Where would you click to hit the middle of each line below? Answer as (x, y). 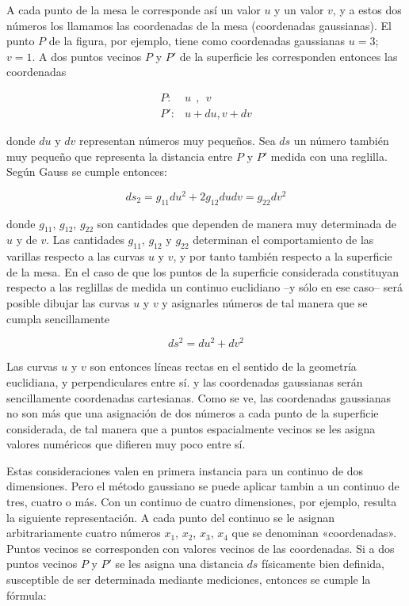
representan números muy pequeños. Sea (177, 141)
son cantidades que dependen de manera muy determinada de (247, 223)
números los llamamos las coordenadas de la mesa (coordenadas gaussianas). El (199, 25)
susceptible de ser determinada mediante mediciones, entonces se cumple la (189, 579)
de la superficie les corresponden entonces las (289, 56)
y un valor (299, 10)
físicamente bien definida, (323, 564)
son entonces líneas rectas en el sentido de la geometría (223, 366)
